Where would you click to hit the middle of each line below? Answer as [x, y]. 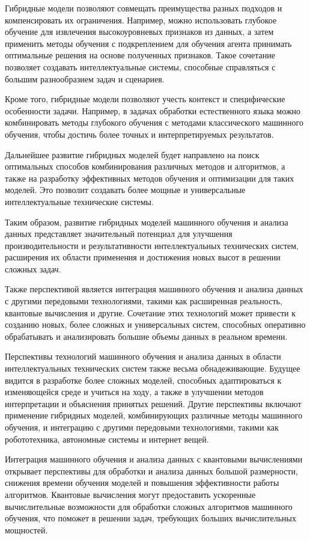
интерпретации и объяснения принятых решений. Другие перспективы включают [153, 403]
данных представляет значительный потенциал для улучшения [119, 234]
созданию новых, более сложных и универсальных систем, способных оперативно [155, 324]
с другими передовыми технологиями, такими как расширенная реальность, [144, 301]
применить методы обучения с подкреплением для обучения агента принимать [148, 43]
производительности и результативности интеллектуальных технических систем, [152, 245]
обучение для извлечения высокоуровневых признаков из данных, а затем [139, 32]
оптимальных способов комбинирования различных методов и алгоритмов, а [145, 166]
